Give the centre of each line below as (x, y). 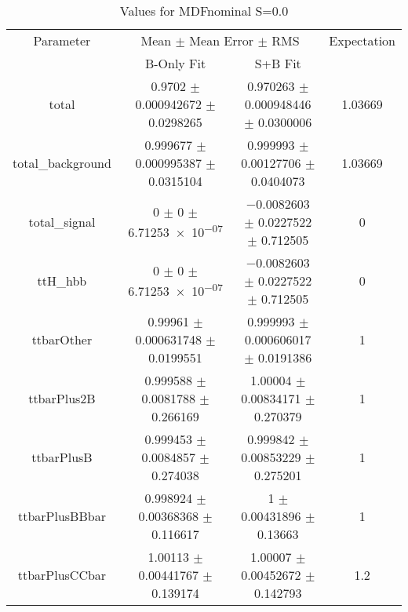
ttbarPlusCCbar (62, 575)
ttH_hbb (62, 280)
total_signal (62, 222)
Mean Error (222, 40)
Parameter (62, 40)
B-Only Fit (175, 63)
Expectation (362, 40)
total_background (62, 163)
